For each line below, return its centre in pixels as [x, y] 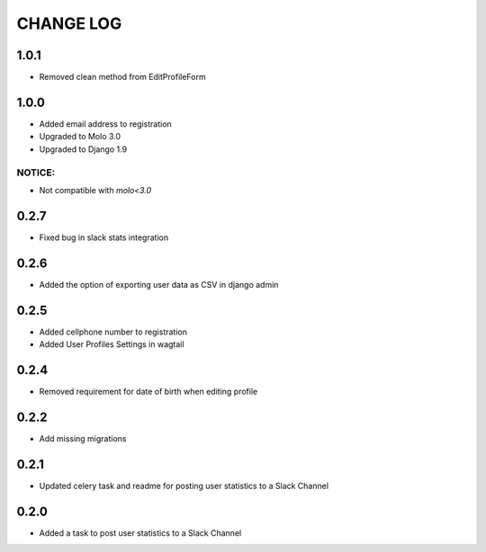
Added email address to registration [106, 124]
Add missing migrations [83, 438]
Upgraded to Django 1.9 [83, 149]
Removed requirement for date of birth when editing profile [148, 391]
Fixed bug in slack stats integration [104, 237]
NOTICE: [36, 173]
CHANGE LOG [69, 23]
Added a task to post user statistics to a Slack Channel [140, 533]
